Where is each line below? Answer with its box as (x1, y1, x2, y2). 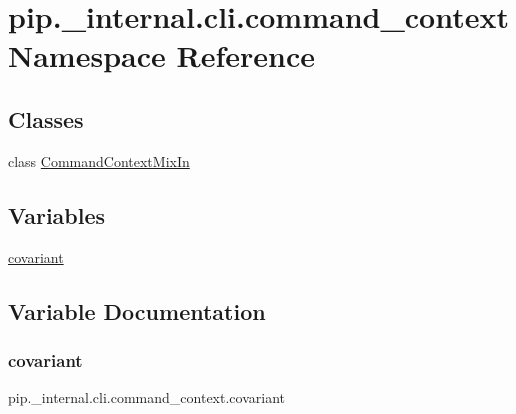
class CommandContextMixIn (8, 150, 190, 171)
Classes (8, 103, 84, 134)
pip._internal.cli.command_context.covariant (8, 387, 286, 408)
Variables (8, 199, 106, 230)
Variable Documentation (8, 295, 266, 326)
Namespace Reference (8, 35, 315, 76)
